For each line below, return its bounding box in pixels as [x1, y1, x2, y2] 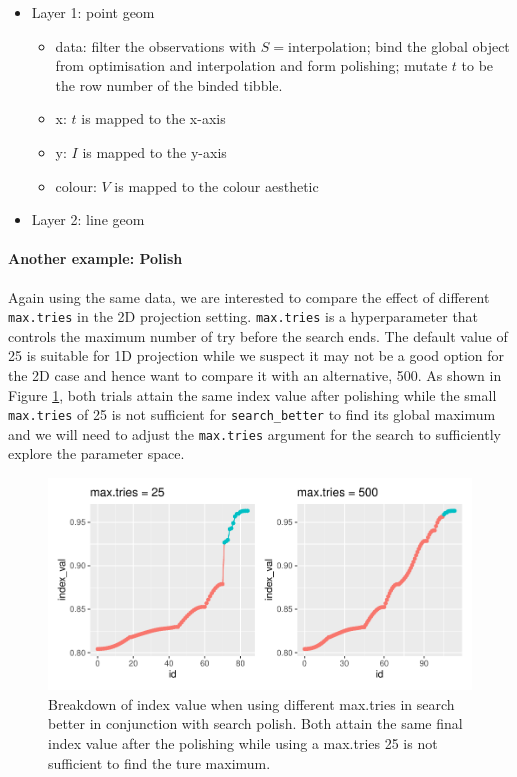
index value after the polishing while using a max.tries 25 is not [48, 733, 438, 754]
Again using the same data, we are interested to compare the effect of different [8, 286, 490, 307]
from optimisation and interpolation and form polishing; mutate [55, 55, 448, 76]
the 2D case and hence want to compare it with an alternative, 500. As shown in [8, 364, 502, 385]
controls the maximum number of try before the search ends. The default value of [8, 325, 508, 346]
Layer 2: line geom [31, 209, 145, 230]
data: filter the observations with [55, 35, 257, 56]
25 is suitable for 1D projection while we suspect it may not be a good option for [8, 345, 505, 366]
